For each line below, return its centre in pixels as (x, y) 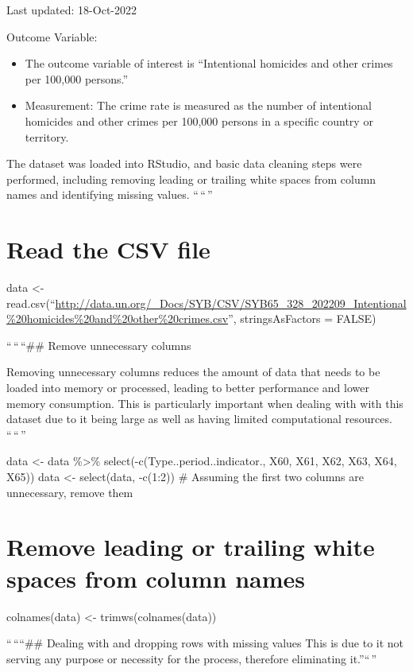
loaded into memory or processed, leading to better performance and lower (188, 388)
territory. (47, 136)
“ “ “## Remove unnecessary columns (99, 345)
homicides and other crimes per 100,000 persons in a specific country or (199, 120)
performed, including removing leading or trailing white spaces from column (191, 179)
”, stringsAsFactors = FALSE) (302, 319)
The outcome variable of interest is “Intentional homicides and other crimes (209, 63)
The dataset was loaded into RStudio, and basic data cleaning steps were (184, 163)
